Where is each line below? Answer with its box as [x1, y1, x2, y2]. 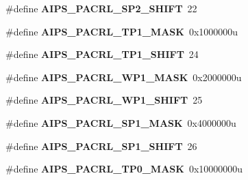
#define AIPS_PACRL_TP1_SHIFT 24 [5, 47, 199, 61]
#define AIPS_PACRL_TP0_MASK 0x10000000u [5, 162, 243, 176]
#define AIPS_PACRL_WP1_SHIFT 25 [5, 93, 203, 107]
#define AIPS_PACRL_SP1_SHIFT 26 [5, 138, 197, 153]
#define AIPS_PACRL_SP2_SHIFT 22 [5, 1, 197, 15]
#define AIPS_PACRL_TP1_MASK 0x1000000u [5, 24, 238, 38]
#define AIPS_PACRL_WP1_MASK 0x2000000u [5, 70, 242, 84]
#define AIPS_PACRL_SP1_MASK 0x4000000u [5, 115, 236, 130]
